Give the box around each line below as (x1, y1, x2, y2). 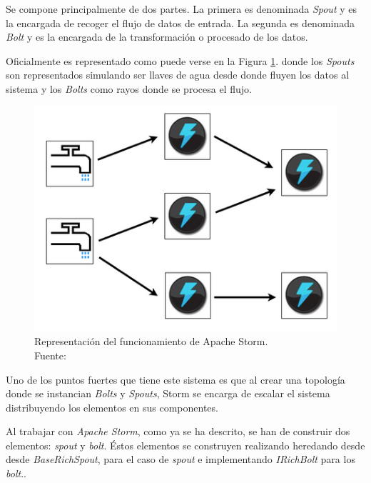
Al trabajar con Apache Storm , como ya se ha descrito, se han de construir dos (6, 424, 350, 439)
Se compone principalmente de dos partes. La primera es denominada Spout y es (6, 1, 357, 16)
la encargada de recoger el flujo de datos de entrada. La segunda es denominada (6, 15, 355, 30)
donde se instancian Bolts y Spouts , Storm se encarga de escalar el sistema (6, 386, 330, 401)
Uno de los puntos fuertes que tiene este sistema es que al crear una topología (6, 372, 345, 387)
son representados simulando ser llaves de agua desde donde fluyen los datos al (6, 67, 350, 82)
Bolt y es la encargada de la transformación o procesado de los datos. (6, 29, 308, 44)
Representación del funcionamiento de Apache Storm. (34, 334, 268, 349)
